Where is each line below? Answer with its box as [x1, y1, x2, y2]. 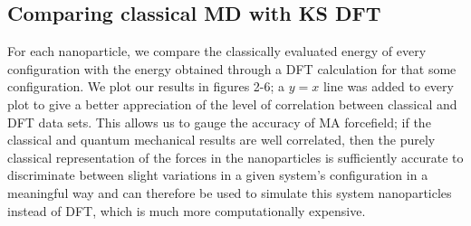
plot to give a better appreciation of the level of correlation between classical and [7, 94, 457, 113]
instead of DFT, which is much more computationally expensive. [7, 201, 366, 220]
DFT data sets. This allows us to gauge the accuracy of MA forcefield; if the [7, 112, 431, 131]
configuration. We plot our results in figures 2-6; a [7, 77, 285, 96]
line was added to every [322, 77, 454, 96]
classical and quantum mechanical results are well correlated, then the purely [7, 130, 436, 149]
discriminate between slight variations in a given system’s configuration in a [7, 165, 428, 184]
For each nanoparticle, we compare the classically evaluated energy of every [7, 42, 427, 61]
